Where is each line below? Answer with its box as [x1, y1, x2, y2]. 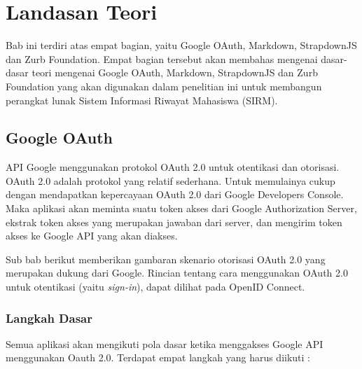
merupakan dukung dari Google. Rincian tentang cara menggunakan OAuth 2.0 [6, 265, 348, 280]
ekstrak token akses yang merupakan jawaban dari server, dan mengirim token [6, 214, 342, 229]
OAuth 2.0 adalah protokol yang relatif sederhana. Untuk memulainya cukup [6, 173, 335, 188]
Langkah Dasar [6, 309, 93, 326]
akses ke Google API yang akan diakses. [6, 228, 178, 243]
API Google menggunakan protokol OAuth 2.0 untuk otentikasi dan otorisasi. [6, 160, 340, 174]
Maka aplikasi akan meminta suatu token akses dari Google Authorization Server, [6, 201, 357, 216]
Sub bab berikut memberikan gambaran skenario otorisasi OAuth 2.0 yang [6, 251, 326, 266]
